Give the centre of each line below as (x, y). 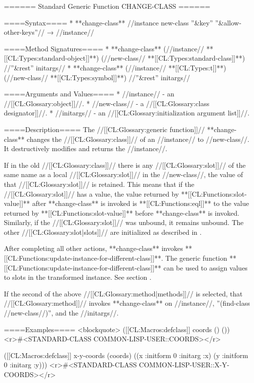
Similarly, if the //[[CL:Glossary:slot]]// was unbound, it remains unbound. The (124, 222)
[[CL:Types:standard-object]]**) (52, 58)
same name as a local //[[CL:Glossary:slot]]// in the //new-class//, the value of (124, 174)
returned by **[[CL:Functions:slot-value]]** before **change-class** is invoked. (122, 213)
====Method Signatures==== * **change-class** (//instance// (104, 48)
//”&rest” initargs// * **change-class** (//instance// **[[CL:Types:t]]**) (115, 67)
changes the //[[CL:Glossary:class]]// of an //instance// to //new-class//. (138, 139)
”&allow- (228, 22)
